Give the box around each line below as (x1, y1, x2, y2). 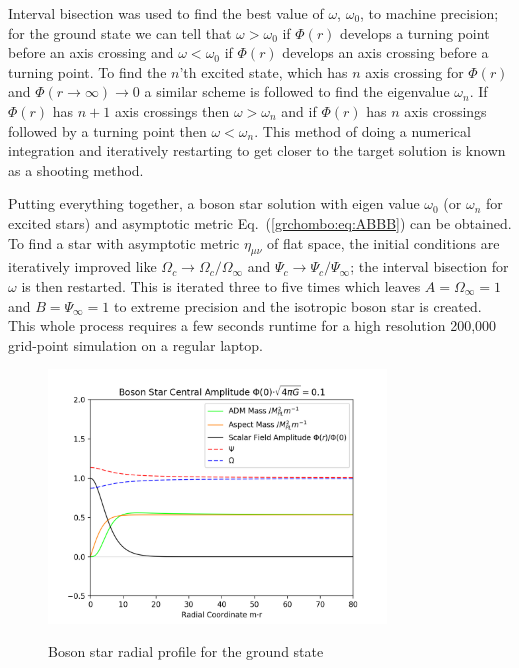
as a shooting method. (8, 159, 144, 180)
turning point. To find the (8, 61, 167, 82)
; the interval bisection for (350, 256, 509, 277)
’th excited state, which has (179, 61, 348, 82)
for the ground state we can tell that (8, 22, 232, 43)
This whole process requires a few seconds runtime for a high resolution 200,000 (8, 315, 497, 336)
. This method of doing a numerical (254, 120, 471, 141)
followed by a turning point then (8, 120, 207, 141)
